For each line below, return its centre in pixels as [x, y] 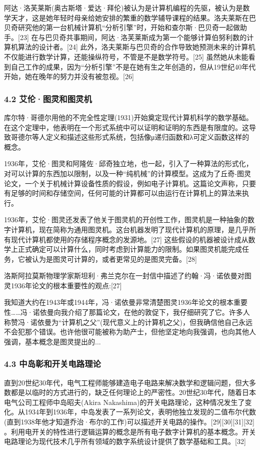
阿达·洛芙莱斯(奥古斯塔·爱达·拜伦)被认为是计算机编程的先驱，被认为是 [123, 8]
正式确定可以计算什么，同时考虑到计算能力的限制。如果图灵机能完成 [130, 249]
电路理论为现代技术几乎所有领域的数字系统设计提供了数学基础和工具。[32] [125, 441]
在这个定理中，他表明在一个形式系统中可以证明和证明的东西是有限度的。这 [126, 127]
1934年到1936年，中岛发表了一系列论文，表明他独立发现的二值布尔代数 [140, 412]
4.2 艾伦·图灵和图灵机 [48, 98]
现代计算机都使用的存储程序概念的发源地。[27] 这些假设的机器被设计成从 [129, 239]
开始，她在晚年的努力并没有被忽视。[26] [69, 76]
